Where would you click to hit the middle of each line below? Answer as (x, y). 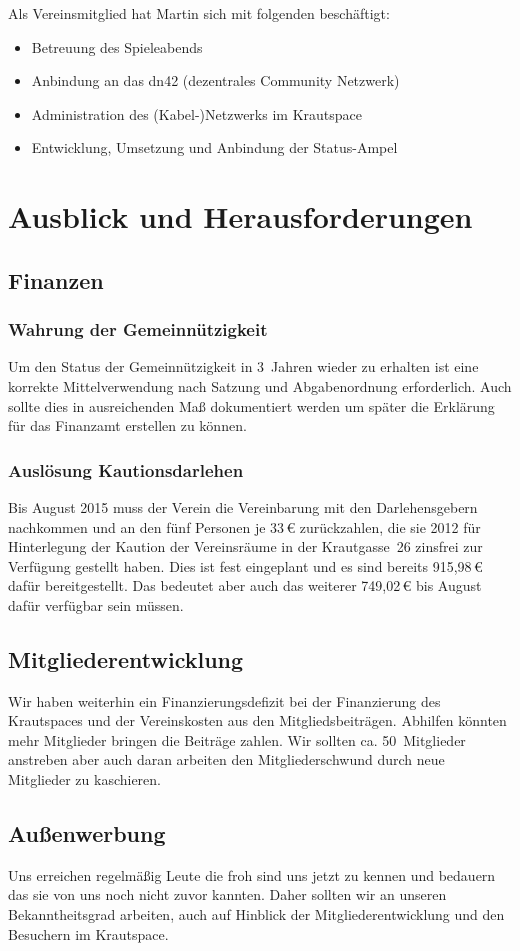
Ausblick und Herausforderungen (240, 216)
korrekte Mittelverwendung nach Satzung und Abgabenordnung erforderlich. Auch (260, 385)
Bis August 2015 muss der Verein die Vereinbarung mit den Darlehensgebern (243, 506)
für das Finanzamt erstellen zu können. (127, 425)
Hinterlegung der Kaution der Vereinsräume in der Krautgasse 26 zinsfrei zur (245, 546)
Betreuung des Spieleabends (117, 46)
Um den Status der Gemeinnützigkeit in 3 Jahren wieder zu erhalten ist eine (243, 366)
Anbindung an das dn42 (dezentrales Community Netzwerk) (215, 80)
